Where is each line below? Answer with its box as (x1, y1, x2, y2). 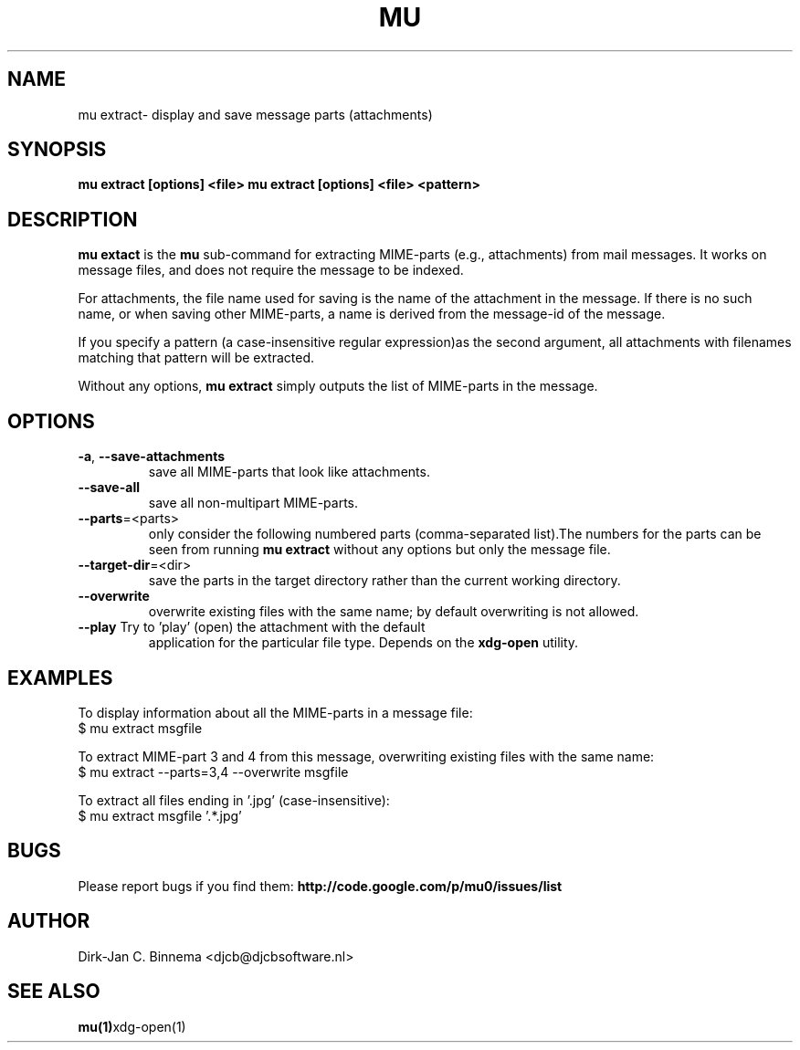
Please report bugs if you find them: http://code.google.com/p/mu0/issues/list (78, 877, 563, 894)
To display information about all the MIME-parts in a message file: (78, 704, 473, 720)
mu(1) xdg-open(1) (78, 1018, 186, 1034)
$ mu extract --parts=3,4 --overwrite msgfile (78, 763, 349, 780)
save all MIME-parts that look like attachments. (148, 464, 430, 480)
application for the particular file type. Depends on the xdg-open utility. (148, 635, 579, 651)
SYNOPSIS (7, 138, 107, 162)
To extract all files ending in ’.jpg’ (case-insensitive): (78, 792, 390, 808)
